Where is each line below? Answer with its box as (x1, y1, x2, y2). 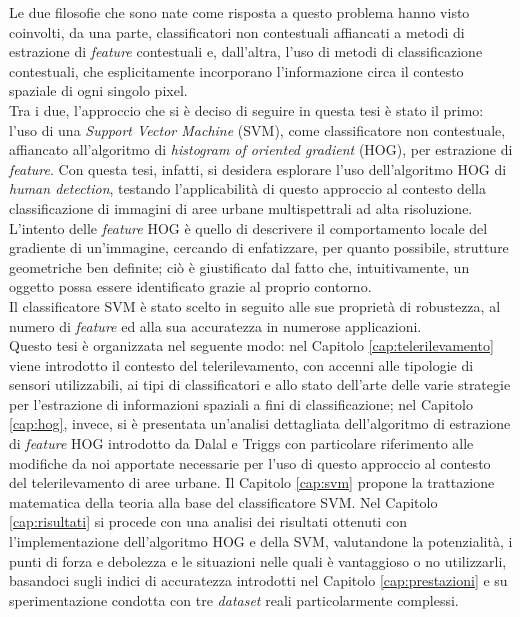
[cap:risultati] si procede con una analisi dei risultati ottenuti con (9, 511, 407, 532)
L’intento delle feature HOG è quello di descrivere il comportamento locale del (9, 217, 488, 238)
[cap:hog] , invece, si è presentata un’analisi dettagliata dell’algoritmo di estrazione (9, 413, 511, 434)
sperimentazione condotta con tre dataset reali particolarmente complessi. (9, 589, 459, 610)
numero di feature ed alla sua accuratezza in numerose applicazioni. (9, 315, 422, 336)
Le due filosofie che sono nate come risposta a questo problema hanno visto (9, 2, 470, 22)
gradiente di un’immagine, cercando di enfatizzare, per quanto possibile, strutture (9, 237, 509, 258)
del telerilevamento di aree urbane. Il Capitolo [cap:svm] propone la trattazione (9, 472, 495, 493)
